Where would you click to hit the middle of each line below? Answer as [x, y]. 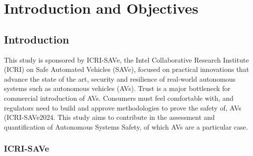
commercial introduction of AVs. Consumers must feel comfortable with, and [119, 98]
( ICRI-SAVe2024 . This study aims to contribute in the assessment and [109, 117]
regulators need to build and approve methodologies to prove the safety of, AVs [123, 107]
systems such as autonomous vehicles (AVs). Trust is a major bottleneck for [117, 88]
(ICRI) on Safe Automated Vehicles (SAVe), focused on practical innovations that [126, 69]
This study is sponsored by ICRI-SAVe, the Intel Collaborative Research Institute [126, 59]
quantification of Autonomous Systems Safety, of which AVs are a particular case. [126, 126]
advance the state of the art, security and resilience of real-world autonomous [120, 78]
